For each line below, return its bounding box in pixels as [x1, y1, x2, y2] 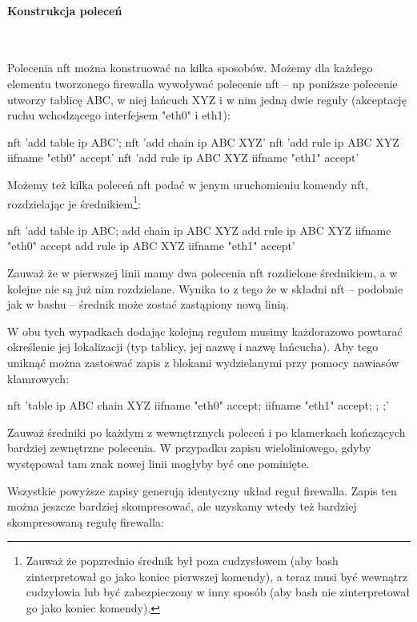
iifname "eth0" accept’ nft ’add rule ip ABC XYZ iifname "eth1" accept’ [7, 149, 359, 166]
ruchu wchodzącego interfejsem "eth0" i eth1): [7, 107, 231, 123]
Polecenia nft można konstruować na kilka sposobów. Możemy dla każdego [7, 59, 373, 76]
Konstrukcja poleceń [7, 2, 122, 18]
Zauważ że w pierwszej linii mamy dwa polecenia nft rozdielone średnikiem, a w [7, 264, 398, 281]
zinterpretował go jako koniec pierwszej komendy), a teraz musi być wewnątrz [26, 567, 408, 584]
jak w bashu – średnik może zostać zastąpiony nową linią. [7, 296, 290, 313]
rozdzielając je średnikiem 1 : [7, 192, 142, 212]
